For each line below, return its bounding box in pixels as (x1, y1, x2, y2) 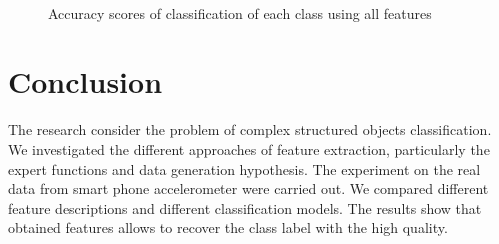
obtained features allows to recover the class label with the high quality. (8, 217, 448, 238)
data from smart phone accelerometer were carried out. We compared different (8, 178, 489, 199)
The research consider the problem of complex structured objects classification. (8, 119, 492, 140)
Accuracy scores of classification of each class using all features (48, 2, 432, 23)
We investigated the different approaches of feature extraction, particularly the (8, 138, 490, 159)
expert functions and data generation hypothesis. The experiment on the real (8, 158, 481, 179)
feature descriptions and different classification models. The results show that (8, 197, 482, 218)
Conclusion (8, 61, 163, 102)
